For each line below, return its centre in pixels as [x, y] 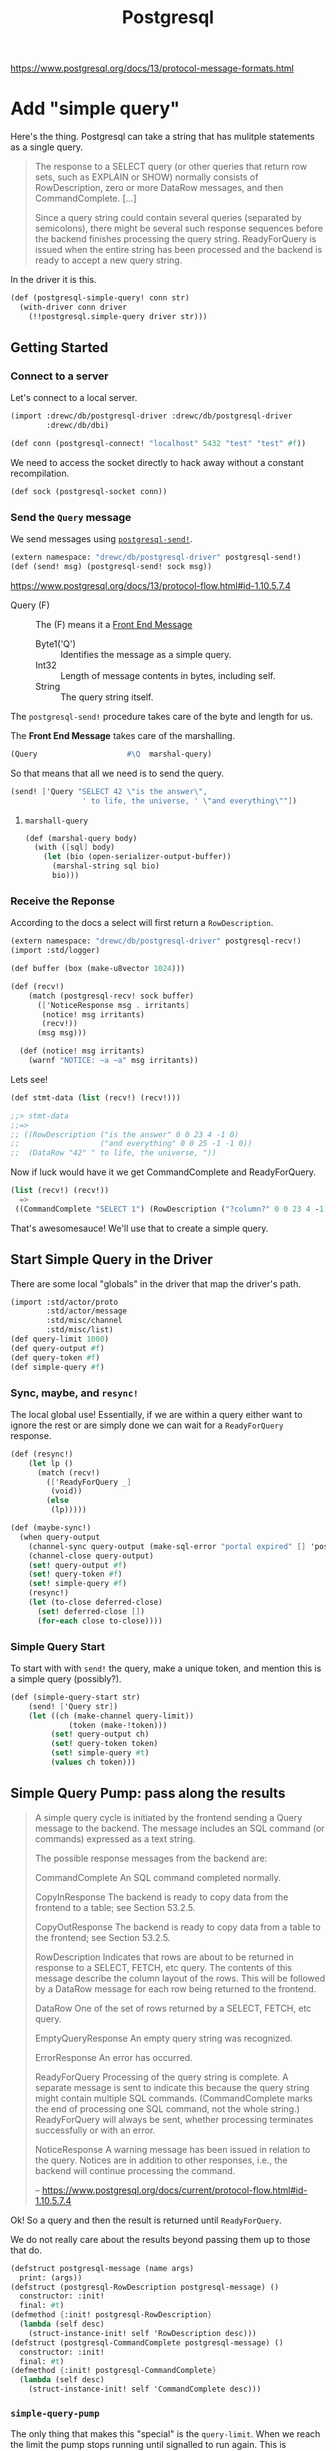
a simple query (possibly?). [66, 1678]
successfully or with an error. [95, 2130]
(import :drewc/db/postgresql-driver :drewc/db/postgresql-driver [151, 416]
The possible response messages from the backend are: [151, 1858]
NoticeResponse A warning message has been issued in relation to [172, 2149]
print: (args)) [51, 2277]
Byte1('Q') [56, 643]
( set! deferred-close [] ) [90, 1611]
